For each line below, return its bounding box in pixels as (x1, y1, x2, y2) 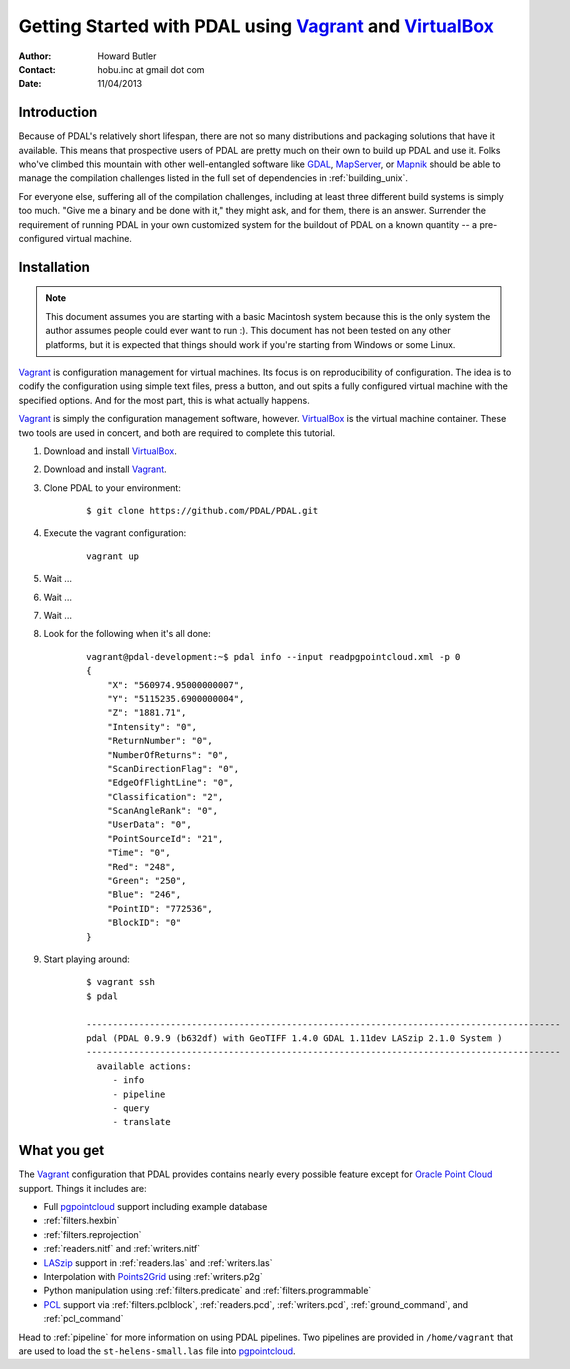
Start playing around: (43, 953, 130, 965)
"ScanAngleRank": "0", (106, 805, 219, 817)
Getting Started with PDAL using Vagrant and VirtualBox (18, 15, 495, 37)
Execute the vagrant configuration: (43, 527, 187, 539)
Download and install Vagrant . (43, 463, 167, 475)
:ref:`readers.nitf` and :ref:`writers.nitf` (43, 1243, 200, 1255)
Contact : (18, 63, 57, 75)
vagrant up (86, 550, 140, 562)
